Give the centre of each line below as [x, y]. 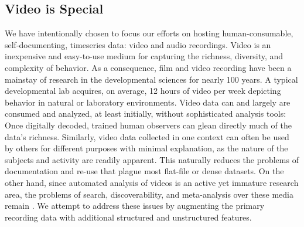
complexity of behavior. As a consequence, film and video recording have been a [148, 67]
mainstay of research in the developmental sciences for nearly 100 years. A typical [151, 79]
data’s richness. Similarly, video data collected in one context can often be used [147, 136]
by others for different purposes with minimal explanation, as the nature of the [146, 148]
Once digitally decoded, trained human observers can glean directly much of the [148, 125]
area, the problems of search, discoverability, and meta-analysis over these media [149, 194]
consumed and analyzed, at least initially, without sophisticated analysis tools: [146, 113]
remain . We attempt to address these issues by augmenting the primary [135, 206]
